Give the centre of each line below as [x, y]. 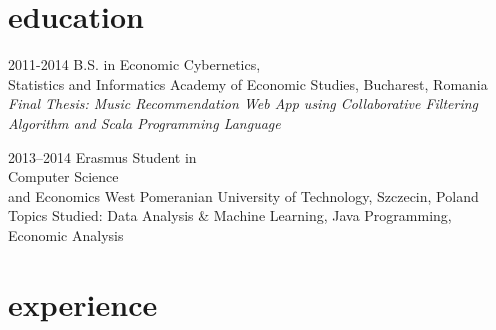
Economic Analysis [66, 234]
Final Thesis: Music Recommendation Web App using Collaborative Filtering [243, 103]
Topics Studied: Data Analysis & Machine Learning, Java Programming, [230, 215]
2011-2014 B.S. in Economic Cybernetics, [134, 64]
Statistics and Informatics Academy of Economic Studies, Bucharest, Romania [248, 83]
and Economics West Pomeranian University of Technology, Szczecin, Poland [243, 195]
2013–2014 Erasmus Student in [102, 156]
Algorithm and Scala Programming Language [144, 122]
